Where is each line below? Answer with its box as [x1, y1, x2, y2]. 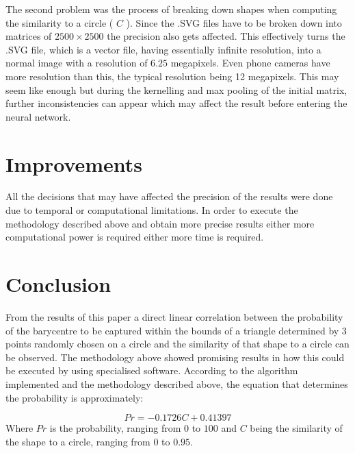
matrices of [5, 29, 52, 43]
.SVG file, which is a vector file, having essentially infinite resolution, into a [5, 42, 321, 56]
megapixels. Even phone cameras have [170, 56, 330, 70]
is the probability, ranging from [49, 421, 181, 435]
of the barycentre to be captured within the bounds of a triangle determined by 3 [5, 323, 347, 337]
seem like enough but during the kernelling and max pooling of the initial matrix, [5, 82, 347, 97]
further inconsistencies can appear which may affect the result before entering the [5, 96, 347, 110]
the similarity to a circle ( [5, 15, 114, 29]
